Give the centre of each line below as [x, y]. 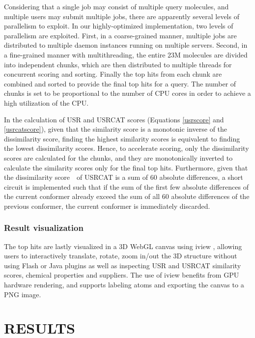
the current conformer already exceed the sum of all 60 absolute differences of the [127, 196]
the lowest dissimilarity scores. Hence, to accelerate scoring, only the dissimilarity [127, 148]
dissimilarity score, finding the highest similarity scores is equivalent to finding [122, 138]
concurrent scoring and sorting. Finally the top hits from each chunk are [113, 74]
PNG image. [23, 294]
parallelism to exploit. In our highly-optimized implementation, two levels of [119, 26]
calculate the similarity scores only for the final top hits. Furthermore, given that [126, 167]
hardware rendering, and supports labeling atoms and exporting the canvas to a [124, 285]
